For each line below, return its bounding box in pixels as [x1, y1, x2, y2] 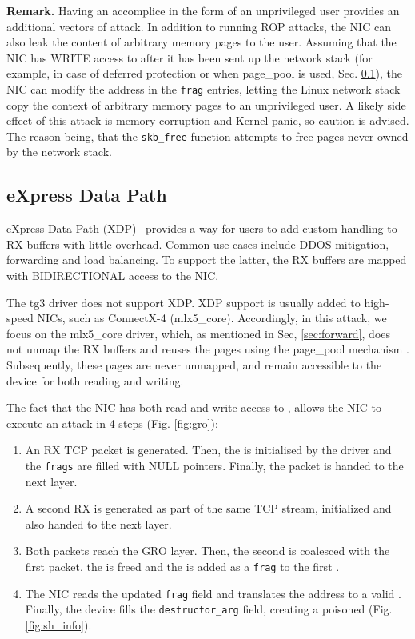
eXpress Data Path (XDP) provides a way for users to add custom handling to [6, 220, 397, 237]
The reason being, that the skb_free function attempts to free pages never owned [6, 127, 409, 144]
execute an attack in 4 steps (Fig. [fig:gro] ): [6, 414, 218, 431]
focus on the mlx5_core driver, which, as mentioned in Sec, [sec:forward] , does [6, 325, 391, 341]
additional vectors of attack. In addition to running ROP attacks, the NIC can [6, 18, 391, 34]
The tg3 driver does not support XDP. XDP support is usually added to [6, 294, 361, 310]
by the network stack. [6, 143, 112, 160]
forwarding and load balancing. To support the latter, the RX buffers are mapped [6, 251, 407, 268]
